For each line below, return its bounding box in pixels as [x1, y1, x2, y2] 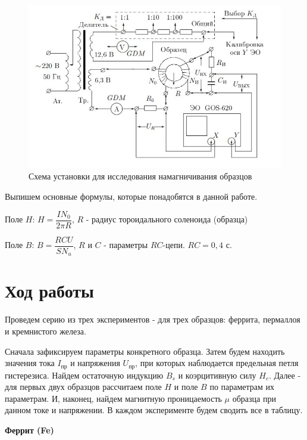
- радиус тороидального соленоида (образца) [86, 213, 248, 225]
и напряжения [70, 357, 120, 369]
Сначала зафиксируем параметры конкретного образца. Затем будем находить [5, 345, 285, 357]
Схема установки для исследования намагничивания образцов [29, 170, 252, 182]
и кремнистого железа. [5, 324, 86, 337]
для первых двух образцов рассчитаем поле [5, 380, 162, 393]
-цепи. [162, 238, 185, 251]
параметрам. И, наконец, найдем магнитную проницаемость [5, 392, 222, 404]
